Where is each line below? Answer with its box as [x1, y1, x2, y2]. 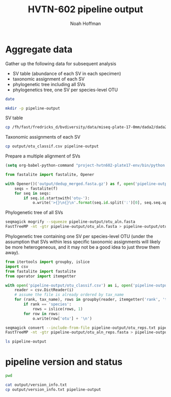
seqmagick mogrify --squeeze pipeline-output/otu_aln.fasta [5, 219, 136, 225]
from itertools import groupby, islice [5, 259, 90, 264]
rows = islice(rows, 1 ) [32, 306, 83, 311]
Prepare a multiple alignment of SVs [5, 153, 80, 159]
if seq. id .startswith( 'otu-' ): [23, 195, 90, 201]
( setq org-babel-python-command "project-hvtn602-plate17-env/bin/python [5, 163, 165, 168]
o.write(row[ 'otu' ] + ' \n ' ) [32, 316, 93, 321]
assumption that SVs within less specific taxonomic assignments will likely [5, 239, 161, 245]
